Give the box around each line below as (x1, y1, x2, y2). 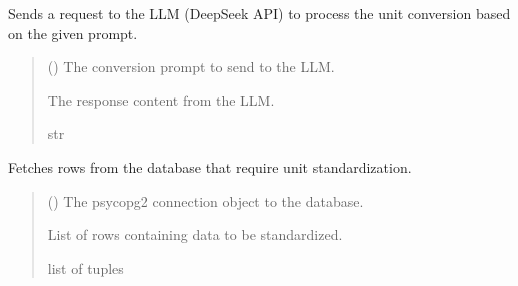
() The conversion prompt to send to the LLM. (47, 56, 335, 77)
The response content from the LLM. (47, 89, 275, 110)
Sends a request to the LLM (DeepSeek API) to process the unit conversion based (8, 3, 511, 23)
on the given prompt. (8, 22, 138, 43)
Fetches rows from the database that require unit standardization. (8, 156, 412, 177)
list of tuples (47, 257, 124, 278)
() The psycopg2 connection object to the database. (47, 190, 364, 211)
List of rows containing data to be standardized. (47, 224, 343, 245)
